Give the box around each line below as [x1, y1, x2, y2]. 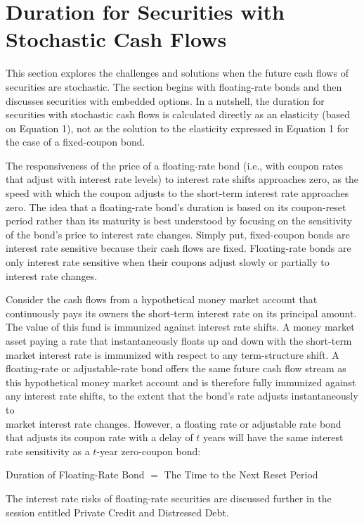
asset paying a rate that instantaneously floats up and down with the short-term [6, 333, 352, 348]
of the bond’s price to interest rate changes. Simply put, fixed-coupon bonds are [6, 227, 350, 241]
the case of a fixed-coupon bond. [6, 134, 145, 149]
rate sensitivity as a [6, 443, 90, 458]
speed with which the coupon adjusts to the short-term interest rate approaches [6, 186, 349, 200]
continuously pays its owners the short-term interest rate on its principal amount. [6, 305, 357, 320]
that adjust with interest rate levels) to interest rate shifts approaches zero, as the [6, 172, 359, 186]
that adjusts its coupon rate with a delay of [6, 430, 193, 445]
